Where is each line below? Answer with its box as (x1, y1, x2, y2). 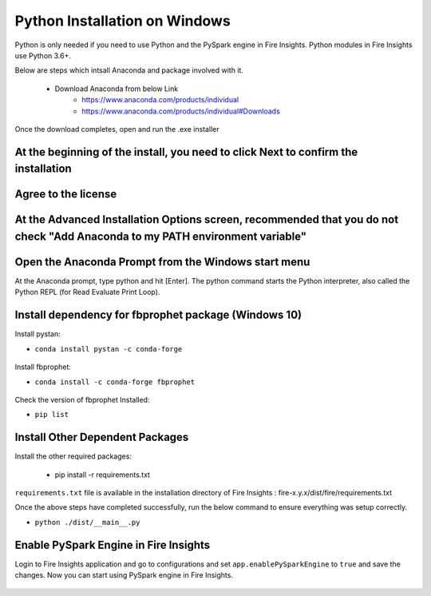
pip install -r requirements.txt (54, 470, 151, 479)
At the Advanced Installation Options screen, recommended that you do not (14, 213, 399, 227)
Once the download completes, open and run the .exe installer (14, 124, 219, 133)
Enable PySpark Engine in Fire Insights (14, 538, 211, 551)
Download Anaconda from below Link (54, 84, 179, 93)
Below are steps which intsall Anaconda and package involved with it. (14, 66, 243, 75)
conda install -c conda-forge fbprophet (34, 377, 196, 387)
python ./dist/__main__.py (34, 518, 140, 526)
